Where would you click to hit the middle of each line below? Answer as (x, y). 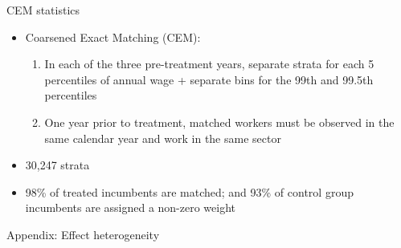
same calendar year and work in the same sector (163, 138)
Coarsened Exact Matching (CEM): (113, 37)
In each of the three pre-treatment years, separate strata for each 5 (209, 64)
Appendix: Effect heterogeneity (83, 234)
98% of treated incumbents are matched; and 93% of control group (189, 191)
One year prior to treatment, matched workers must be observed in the (219, 122)
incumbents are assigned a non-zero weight (131, 207)
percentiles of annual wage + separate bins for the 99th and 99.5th (209, 79)
